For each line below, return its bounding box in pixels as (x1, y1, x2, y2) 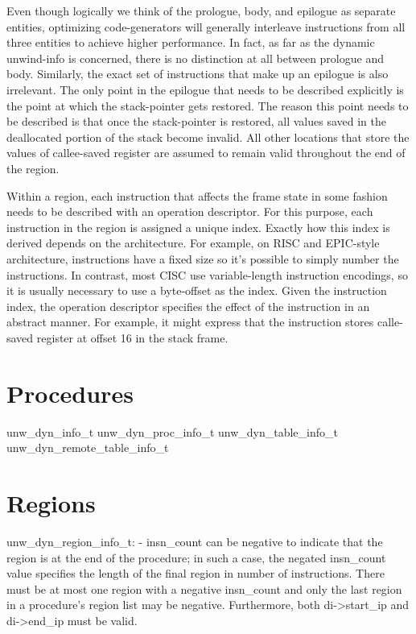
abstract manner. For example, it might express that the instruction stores (6, 313, 374, 330)
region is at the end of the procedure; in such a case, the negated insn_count (6, 549, 386, 566)
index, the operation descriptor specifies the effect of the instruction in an (6, 297, 370, 314)
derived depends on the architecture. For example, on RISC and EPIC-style (6, 234, 380, 251)
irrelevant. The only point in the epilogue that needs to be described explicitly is (6, 81, 404, 97)
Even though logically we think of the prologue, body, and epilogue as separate (6, 2, 396, 19)
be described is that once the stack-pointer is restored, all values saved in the (6, 113, 386, 130)
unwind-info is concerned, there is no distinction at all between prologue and (6, 49, 384, 66)
